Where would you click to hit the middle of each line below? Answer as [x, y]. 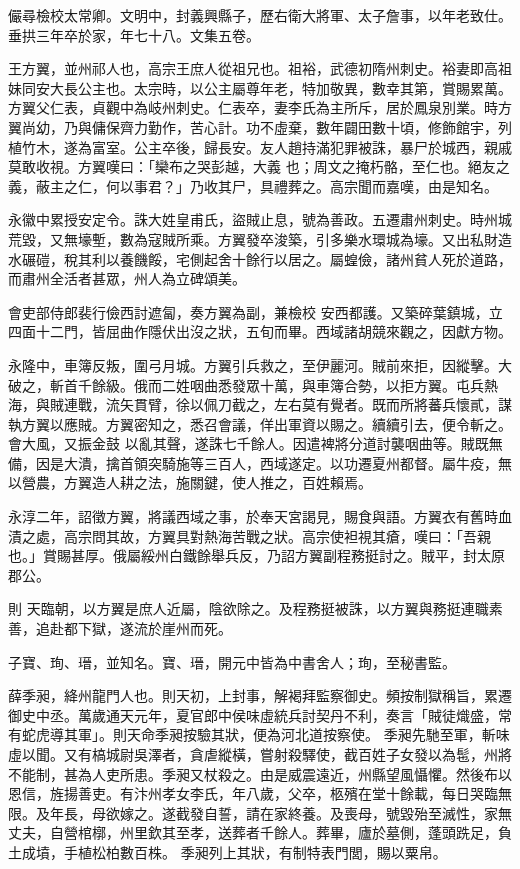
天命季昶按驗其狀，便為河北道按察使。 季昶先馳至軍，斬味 [318, 734]
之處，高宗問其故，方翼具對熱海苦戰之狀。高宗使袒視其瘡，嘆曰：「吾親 [256, 535]
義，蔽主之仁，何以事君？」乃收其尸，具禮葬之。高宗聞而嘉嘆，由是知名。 [253, 185]
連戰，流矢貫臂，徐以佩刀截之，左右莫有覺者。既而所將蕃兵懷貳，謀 [287, 404]
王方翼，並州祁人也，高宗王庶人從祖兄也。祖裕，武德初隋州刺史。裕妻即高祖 [260, 68]
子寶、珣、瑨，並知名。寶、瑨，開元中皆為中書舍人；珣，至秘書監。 [232, 661]
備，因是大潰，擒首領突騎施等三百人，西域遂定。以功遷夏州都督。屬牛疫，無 [260, 462]
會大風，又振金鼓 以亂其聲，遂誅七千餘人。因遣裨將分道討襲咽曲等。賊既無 [255, 443]
